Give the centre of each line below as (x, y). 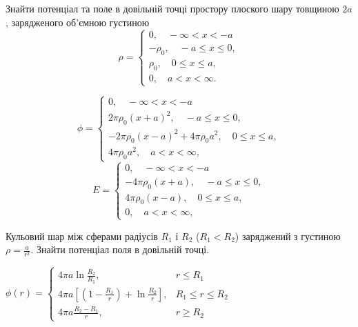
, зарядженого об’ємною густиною (78, 22)
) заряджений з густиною (288, 236)
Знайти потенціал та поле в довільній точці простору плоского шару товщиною (172, 8)
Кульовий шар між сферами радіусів (82, 236)
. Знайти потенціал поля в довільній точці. (120, 249)
